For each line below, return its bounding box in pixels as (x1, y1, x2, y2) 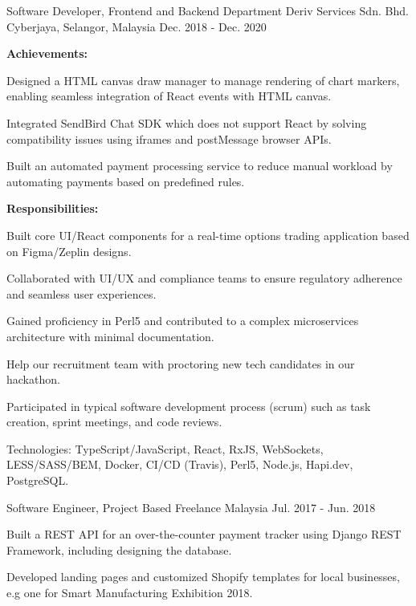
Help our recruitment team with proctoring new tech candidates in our (6, 355, 355, 372)
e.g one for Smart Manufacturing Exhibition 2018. (6, 584, 253, 601)
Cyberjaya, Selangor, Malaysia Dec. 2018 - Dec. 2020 (6, 18, 267, 35)
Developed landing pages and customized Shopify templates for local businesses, (6, 568, 400, 585)
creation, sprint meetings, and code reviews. (6, 413, 222, 430)
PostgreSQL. (6, 472, 69, 489)
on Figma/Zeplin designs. (6, 242, 132, 259)
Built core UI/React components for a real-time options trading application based (6, 226, 410, 243)
